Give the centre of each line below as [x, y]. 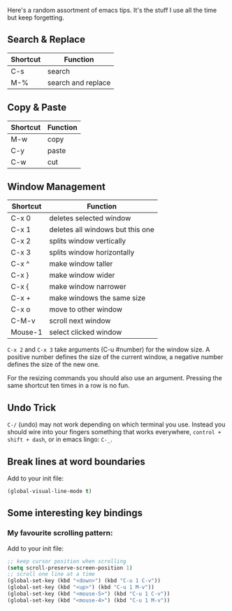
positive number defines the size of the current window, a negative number [115, 357]
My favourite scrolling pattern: [60, 533]
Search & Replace [46, 40]
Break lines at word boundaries [76, 461]
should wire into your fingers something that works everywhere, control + [114, 432]
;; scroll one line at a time [51, 575]
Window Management [57, 187]
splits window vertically [88, 241]
